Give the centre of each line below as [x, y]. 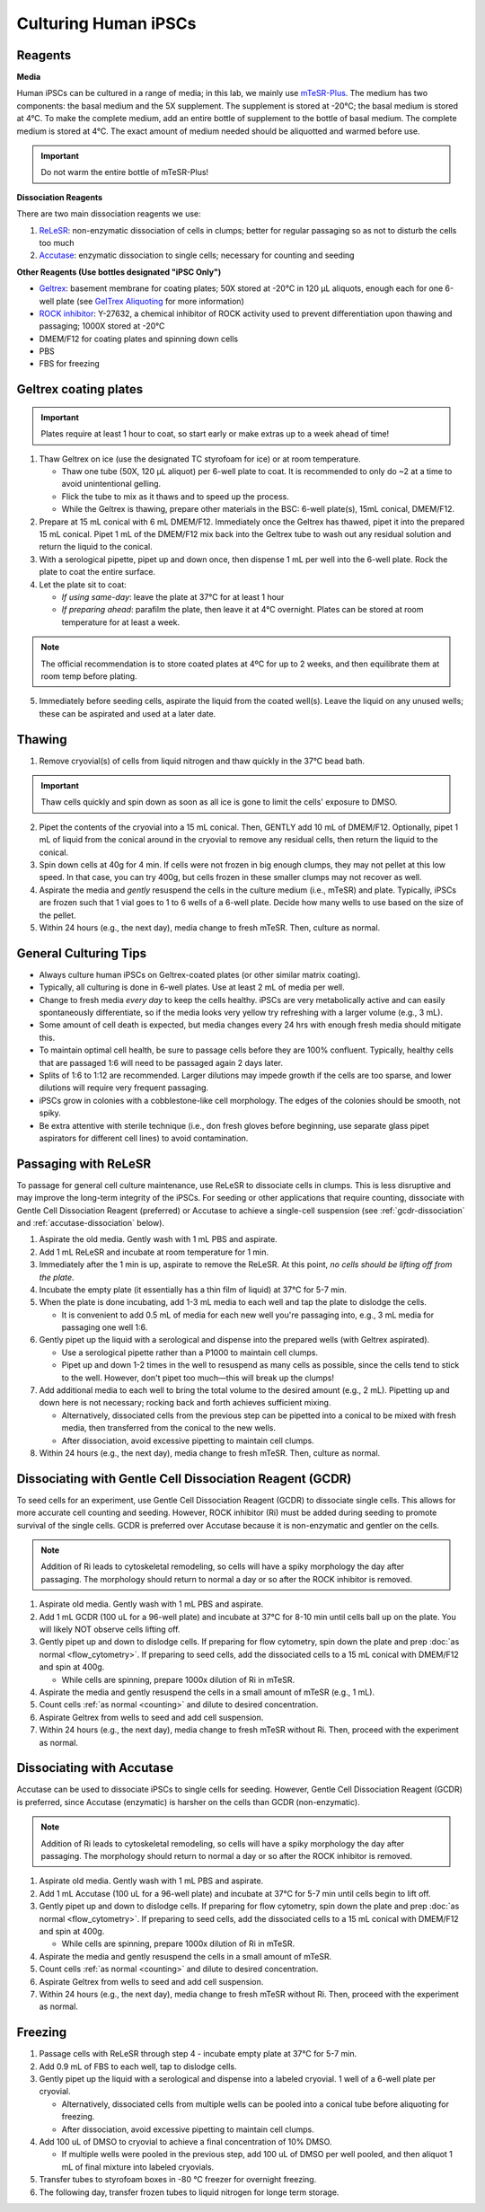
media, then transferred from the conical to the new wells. [168, 1428]
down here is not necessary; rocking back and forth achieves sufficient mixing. [185, 1403]
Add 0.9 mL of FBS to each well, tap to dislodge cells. [138, 2067]
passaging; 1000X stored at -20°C [102, 326]
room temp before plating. [89, 676]
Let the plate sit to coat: [83, 585]
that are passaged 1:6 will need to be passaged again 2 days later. [161, 1062]
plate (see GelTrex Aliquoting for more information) [150, 301]
